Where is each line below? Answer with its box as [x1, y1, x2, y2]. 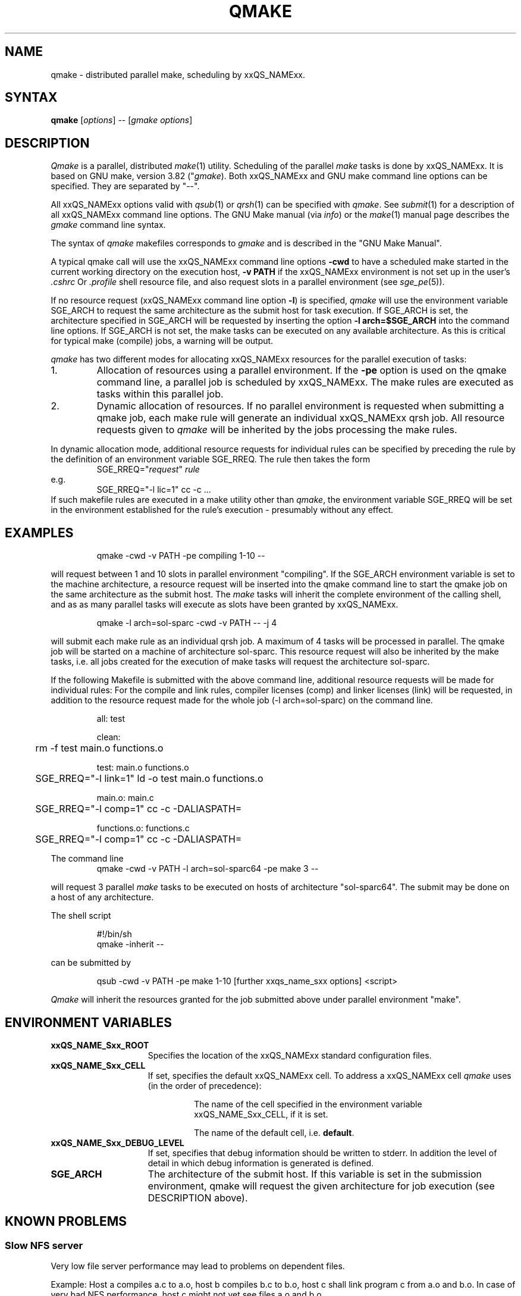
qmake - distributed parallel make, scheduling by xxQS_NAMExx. [51, 69, 306, 80]
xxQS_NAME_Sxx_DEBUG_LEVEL [51, 1137, 184, 1148]
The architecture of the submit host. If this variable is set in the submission [147, 1167, 482, 1180]
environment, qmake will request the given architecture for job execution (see [147, 1179, 495, 1192]
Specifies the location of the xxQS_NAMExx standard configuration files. [147, 1050, 432, 1060]
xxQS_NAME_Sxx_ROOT [51, 1040, 149, 1050]
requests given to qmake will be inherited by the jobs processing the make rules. [96, 424, 457, 436]
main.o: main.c [96, 793, 154, 803]
